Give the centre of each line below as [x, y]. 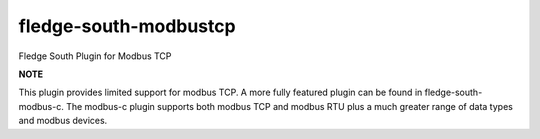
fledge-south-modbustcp [127, 26]
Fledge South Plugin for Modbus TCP [95, 56]
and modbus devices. [63, 121]
